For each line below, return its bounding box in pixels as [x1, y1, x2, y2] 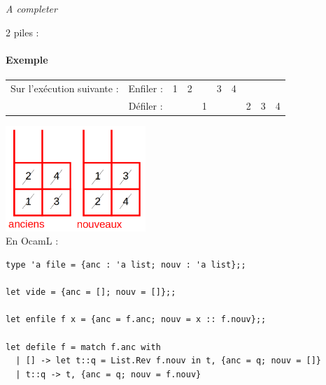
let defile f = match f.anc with [6, 342, 161, 352]
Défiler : [128, 98, 163, 112]
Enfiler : [128, 80, 163, 95]
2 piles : [6, 24, 39, 39]
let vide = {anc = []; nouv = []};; [6, 287, 176, 298]
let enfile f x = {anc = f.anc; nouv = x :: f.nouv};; [6, 314, 267, 325]
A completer [6, 1, 57, 15]
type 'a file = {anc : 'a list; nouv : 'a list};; [6, 260, 246, 270]
